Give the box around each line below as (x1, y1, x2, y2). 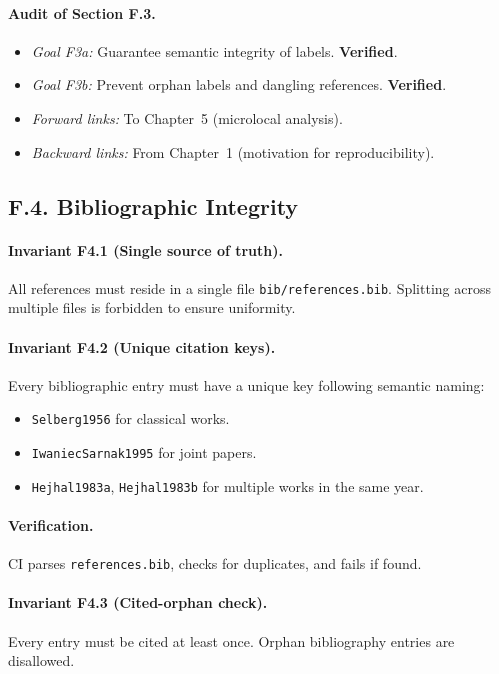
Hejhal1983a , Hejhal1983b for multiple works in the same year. (31, 475, 424, 496)
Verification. (8, 514, 94, 535)
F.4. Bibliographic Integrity (8, 190, 299, 221)
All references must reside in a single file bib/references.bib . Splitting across (8, 277, 491, 298)
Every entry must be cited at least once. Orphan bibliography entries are (8, 630, 455, 651)
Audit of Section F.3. (8, 2, 156, 23)
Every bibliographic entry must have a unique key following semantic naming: (8, 374, 485, 395)
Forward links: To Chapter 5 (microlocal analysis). (31, 107, 343, 128)
